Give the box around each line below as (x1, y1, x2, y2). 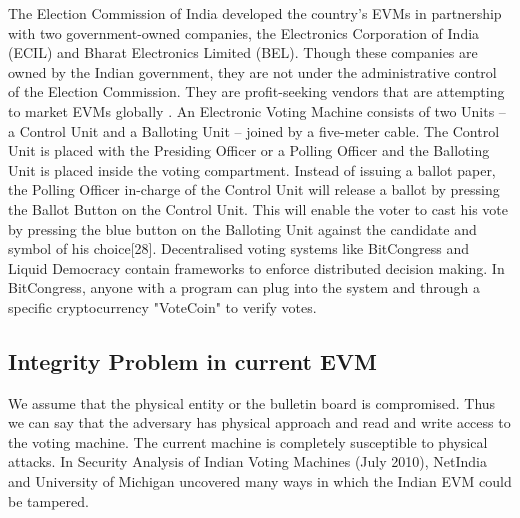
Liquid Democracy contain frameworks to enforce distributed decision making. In (8, 257, 505, 278)
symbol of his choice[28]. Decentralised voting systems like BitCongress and (8, 238, 470, 259)
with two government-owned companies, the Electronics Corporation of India (8, 22, 480, 43)
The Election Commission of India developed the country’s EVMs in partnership (8, 3, 502, 23)
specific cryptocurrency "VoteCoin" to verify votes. (8, 296, 317, 317)
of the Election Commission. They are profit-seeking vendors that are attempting (8, 81, 505, 102)
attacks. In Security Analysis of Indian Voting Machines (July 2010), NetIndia (8, 451, 487, 472)
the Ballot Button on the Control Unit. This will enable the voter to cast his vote (8, 198, 509, 219)
